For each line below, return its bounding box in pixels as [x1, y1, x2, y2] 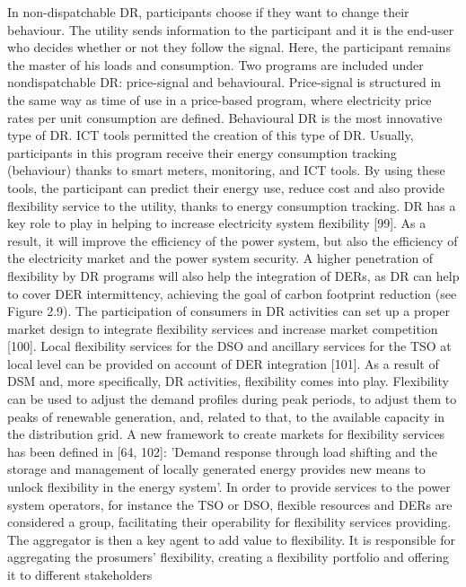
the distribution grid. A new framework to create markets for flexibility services [7, 425, 445, 443]
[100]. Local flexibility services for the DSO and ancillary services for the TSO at [7, 337, 452, 355]
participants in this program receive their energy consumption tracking [7, 143, 397, 162]
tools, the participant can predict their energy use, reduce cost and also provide [7, 178, 445, 197]
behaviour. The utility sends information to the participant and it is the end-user [7, 20, 454, 39]
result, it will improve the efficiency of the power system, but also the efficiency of [7, 231, 458, 250]
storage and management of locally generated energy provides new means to [7, 460, 426, 478]
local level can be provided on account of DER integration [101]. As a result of [7, 354, 439, 372]
